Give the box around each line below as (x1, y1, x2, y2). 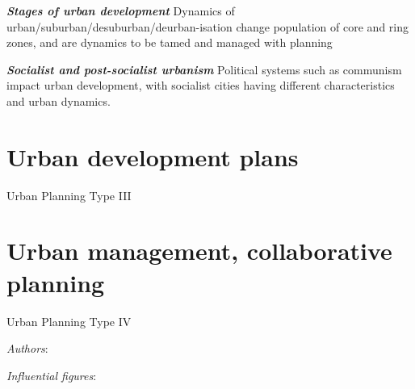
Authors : (6, 340, 48, 357)
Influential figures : (6, 366, 97, 383)
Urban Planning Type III (6, 186, 132, 203)
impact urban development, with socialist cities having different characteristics (6, 77, 395, 94)
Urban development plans (6, 140, 299, 173)
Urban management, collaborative (6, 234, 392, 267)
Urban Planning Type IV (6, 312, 132, 329)
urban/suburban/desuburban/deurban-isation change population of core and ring (6, 18, 409, 35)
